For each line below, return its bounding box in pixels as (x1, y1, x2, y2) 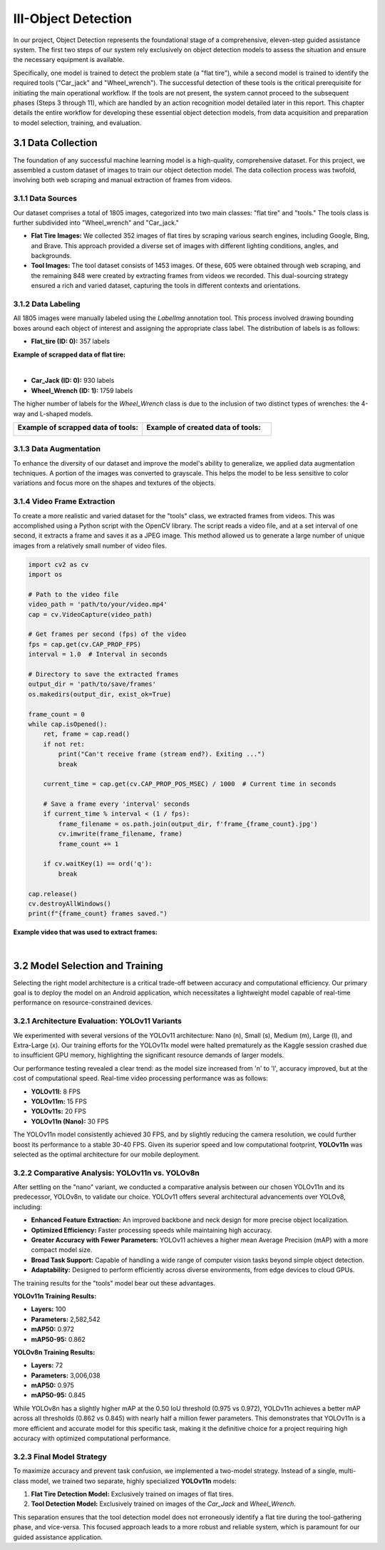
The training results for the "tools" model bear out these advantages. (13, 1278, 216, 1287)
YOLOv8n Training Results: (13, 1348, 96, 1356)
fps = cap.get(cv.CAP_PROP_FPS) (28, 640, 142, 648)
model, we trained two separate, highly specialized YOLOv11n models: (29, 1477, 237, 1485)
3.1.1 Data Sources (13, 193, 78, 203)
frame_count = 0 (28, 710, 86, 718)
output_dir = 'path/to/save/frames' (28, 680, 157, 688)
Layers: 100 (31, 1305, 66, 1313)
